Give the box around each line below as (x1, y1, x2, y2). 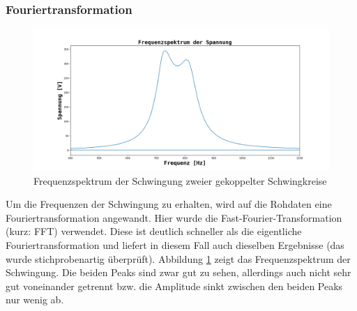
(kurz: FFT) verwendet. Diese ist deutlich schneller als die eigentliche (6, 224, 302, 238)
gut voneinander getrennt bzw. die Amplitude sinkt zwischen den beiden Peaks (6, 278, 343, 293)
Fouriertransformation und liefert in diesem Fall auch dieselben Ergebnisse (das (6, 237, 344, 252)
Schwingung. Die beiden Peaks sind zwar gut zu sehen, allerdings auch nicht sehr (6, 265, 351, 280)
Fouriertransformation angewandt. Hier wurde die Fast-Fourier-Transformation (6, 210, 342, 225)
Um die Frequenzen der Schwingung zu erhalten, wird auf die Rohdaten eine (6, 197, 332, 211)
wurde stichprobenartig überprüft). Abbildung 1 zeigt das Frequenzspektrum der (6, 251, 351, 266)
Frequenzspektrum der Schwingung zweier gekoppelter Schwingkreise (33, 173, 327, 188)
